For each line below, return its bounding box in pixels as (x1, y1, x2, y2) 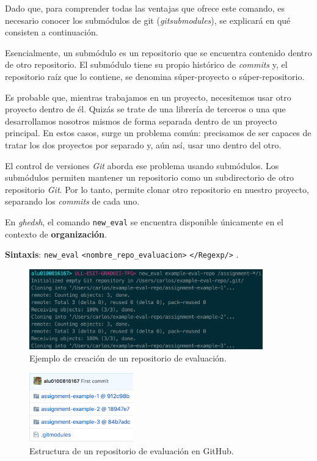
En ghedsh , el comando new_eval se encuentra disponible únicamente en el (5, 215, 283, 228)
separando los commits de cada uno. (5, 195, 140, 208)
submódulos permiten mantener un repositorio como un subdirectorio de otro (5, 171, 294, 184)
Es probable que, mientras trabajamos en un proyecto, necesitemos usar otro (5, 90, 291, 103)
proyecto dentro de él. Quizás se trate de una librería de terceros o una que (5, 103, 286, 115)
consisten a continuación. (5, 26, 98, 38)
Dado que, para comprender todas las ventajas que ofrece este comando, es (5, 2, 285, 14)
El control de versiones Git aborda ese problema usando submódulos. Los (5, 159, 279, 172)
